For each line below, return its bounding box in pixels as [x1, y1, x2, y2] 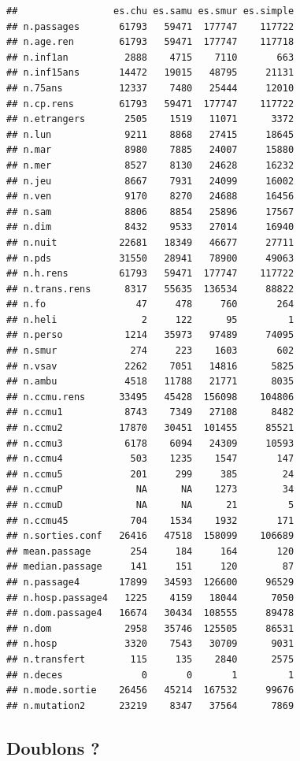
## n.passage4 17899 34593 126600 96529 [6, 576, 294, 588]
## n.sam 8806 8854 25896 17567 [6, 206, 294, 217]
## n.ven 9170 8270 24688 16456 [6, 191, 294, 202]
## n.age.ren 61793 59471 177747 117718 [6, 36, 294, 48]
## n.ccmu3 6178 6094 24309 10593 [6, 437, 294, 449]
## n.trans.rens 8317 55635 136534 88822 [6, 283, 294, 295]
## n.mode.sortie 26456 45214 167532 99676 [6, 685, 294, 696]
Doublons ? [6, 735, 100, 759]
